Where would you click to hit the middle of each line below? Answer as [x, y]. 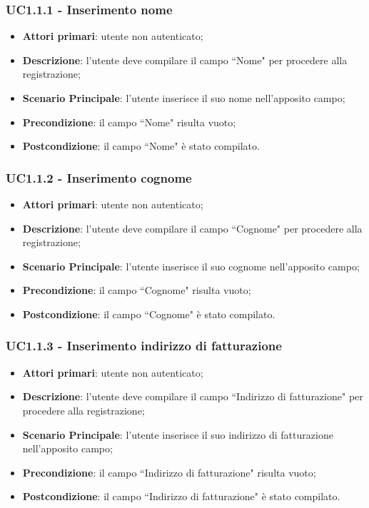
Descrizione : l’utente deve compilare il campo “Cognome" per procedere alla [192, 228]
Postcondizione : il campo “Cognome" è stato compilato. [149, 314]
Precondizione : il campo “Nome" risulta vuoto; [129, 122]
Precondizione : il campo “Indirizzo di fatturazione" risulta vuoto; [169, 472]
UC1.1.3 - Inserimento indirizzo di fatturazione [144, 346]
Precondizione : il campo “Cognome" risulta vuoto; [137, 290]
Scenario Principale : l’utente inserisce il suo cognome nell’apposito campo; [191, 266]
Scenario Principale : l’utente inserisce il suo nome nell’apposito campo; [184, 98]
